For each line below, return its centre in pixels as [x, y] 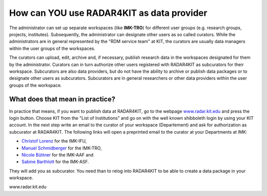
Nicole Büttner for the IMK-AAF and [58, 155]
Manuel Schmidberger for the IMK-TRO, [62, 148]
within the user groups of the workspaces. [52, 48]
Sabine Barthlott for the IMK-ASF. [55, 162]
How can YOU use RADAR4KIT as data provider [108, 13]
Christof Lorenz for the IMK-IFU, [54, 141]
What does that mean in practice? [62, 99]
